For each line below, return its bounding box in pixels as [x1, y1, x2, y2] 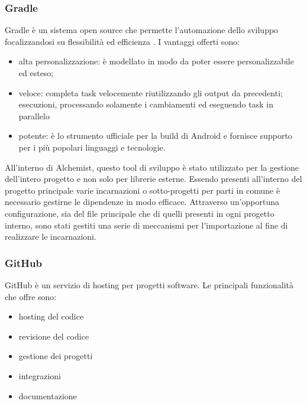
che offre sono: [5, 290, 57, 302]
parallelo [18, 109, 50, 122]
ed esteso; [18, 67, 54, 79]
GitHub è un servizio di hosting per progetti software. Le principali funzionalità [5, 278, 294, 291]
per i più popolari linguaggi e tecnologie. [18, 141, 166, 153]
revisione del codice [18, 330, 89, 342]
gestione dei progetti [18, 350, 93, 362]
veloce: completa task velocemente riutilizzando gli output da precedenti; [18, 86, 283, 99]
